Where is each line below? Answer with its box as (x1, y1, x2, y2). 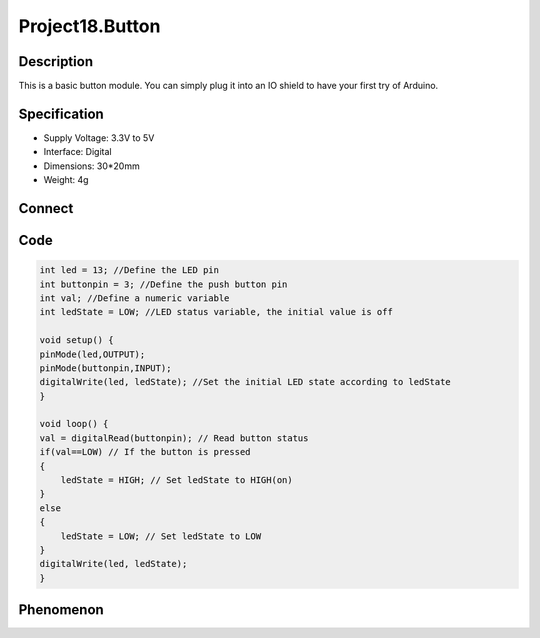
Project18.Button (18, 15, 161, 37)
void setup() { (39, 335, 114, 346)
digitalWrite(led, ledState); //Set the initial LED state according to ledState (39, 376, 452, 388)
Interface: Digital (43, 146, 112, 158)
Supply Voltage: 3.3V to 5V (43, 131, 155, 144)
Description (18, 53, 94, 70)
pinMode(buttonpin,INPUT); (39, 362, 172, 374)
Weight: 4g (43, 174, 89, 186)
